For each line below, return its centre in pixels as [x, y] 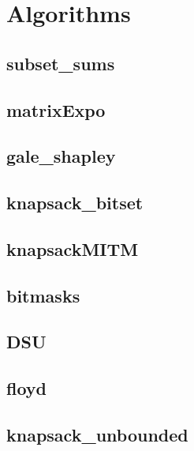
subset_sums [61, 63]
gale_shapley [61, 156]
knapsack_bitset [75, 203]
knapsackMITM [73, 248]
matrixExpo [56, 109]
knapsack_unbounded [97, 435]
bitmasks [43, 295]
